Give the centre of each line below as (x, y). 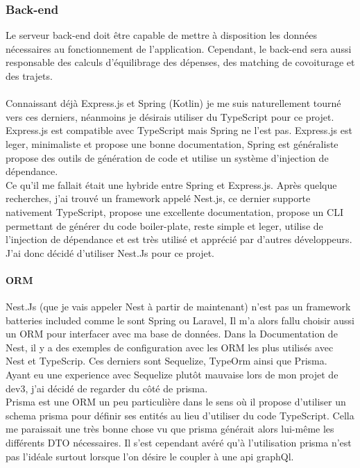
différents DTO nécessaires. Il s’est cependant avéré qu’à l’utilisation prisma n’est (179, 443)
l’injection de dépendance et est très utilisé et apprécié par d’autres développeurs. (179, 239)
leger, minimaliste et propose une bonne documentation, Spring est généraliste (172, 143)
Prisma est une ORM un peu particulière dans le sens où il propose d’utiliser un (176, 402)
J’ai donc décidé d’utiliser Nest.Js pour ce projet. (110, 252)
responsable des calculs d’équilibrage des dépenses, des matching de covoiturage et (180, 62)
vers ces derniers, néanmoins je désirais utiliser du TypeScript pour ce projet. (170, 116)
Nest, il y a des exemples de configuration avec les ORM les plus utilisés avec (170, 347)
